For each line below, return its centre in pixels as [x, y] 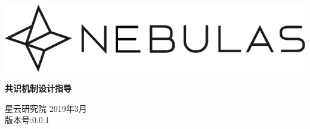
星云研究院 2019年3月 [46, 108]
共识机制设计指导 [38, 88]
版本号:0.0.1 [27, 120]
